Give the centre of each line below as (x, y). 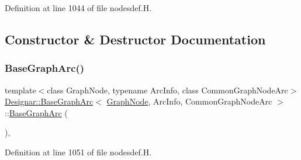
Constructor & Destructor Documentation (135, 39)
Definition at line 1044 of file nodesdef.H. (78, 8)
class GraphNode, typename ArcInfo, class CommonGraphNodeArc (167, 90)
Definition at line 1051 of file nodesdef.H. (78, 152)
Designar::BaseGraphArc (49, 101)
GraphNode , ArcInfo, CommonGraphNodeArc (189, 101)
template (20, 90)
